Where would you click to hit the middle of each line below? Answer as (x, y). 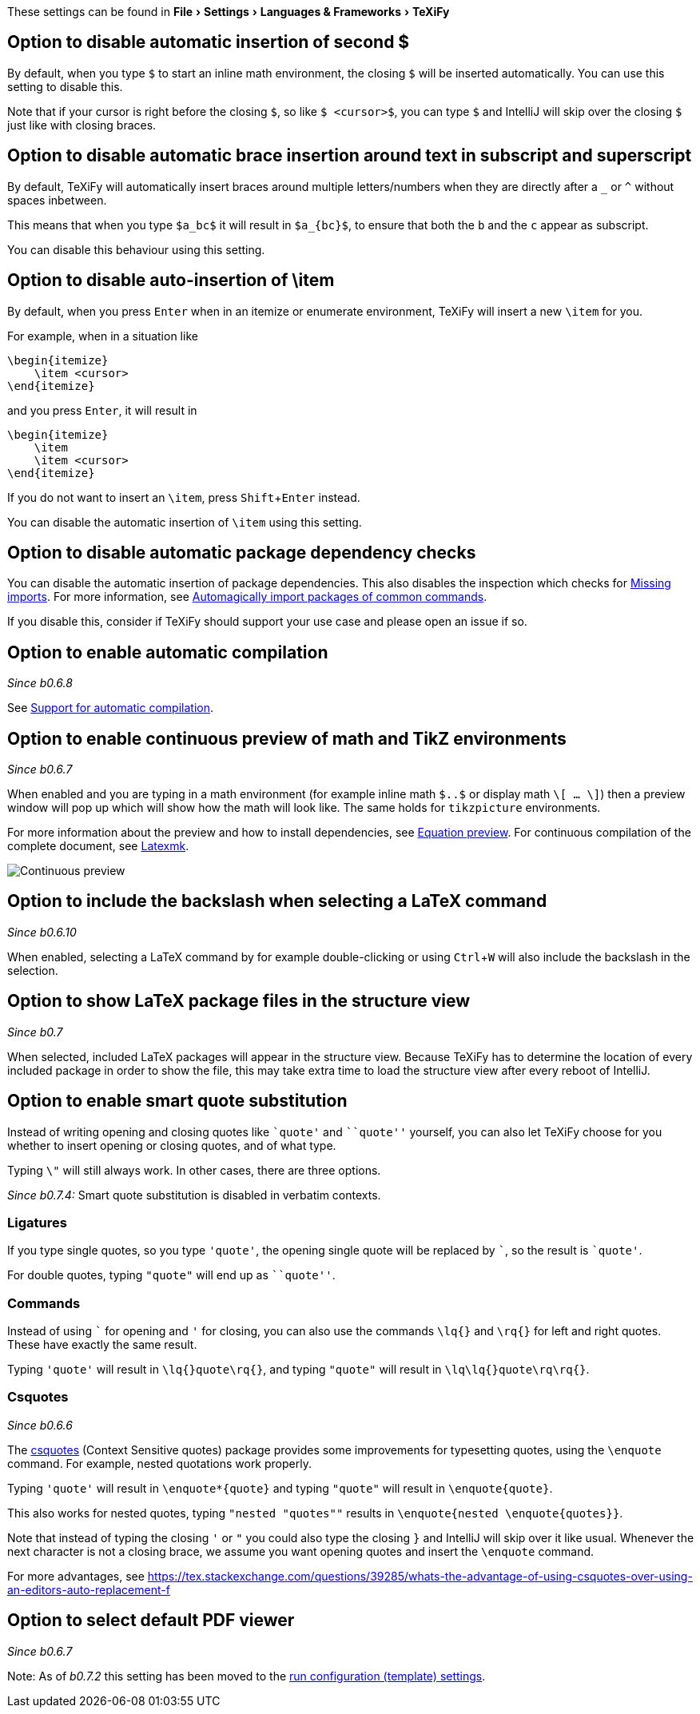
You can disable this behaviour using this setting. (136, 249)
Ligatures (37, 1222)
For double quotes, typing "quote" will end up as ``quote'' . (171, 1275)
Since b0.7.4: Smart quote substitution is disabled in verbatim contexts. (194, 1195)
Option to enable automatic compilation (168, 652)
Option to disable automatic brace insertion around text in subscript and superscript (350, 156)
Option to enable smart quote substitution (177, 1101)
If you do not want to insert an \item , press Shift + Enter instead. (184, 497)
